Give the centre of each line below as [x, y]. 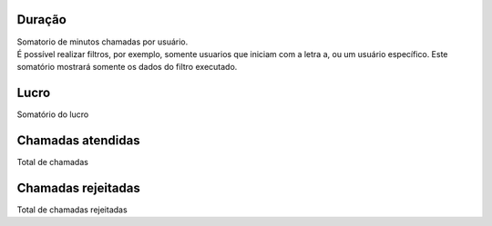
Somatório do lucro [53, 114]
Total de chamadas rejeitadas [72, 210]
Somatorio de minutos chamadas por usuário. [102, 42]
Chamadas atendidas [78, 141]
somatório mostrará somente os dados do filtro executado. [127, 67]
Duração [42, 20]
